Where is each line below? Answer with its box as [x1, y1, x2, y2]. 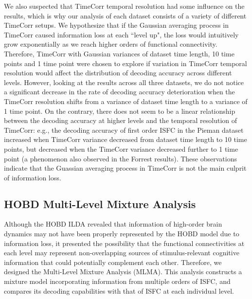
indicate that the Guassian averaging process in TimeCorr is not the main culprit [4, 163, 247, 173]
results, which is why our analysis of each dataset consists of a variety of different [4, 10, 247, 20]
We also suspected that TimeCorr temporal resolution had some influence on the [4, 1, 245, 11]
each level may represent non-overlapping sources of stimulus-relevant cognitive [4, 247, 239, 258]
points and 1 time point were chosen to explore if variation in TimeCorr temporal [4, 58, 247, 68]
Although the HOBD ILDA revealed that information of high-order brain [4, 219, 222, 229]
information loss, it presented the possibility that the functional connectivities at [4, 238, 245, 248]
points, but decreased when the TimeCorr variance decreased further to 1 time [4, 143, 238, 154]
